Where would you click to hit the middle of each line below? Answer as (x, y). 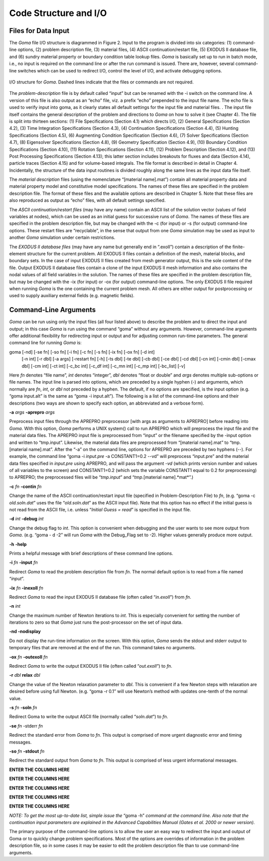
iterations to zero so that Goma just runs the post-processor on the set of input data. (96, 622)
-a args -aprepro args (32, 412)
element (17, 254)
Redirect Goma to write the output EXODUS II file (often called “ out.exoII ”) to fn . (91, 666)
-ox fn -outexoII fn (29, 657)
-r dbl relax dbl (25, 675)
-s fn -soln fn (23, 707)
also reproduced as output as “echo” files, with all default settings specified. (87, 200)
